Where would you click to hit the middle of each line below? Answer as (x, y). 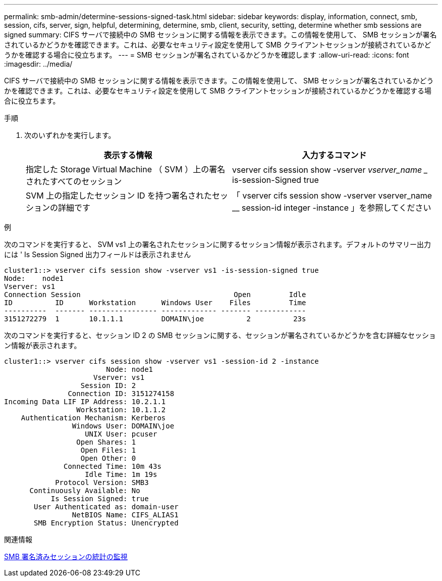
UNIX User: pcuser (121, 434)
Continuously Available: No (85, 491)
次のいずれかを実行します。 (70, 135)
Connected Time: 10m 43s (113, 466)
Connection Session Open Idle (155, 295)
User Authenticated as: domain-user (106, 507)
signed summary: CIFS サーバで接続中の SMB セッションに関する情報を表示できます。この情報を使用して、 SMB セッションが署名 (220, 35)
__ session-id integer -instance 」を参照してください (332, 208)
